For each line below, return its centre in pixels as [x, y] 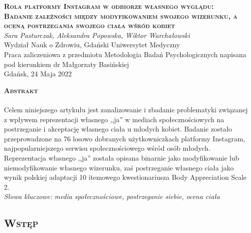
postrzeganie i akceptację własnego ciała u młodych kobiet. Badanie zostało [118, 129]
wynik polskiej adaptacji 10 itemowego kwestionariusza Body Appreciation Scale [125, 177]
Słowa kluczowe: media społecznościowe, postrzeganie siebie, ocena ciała [112, 196]
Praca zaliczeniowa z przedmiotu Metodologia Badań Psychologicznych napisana [125, 54]
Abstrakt [21, 90]
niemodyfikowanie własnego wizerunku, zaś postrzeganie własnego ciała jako [119, 167]
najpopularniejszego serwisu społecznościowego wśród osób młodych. [107, 148]
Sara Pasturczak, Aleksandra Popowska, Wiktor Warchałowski [97, 35]
